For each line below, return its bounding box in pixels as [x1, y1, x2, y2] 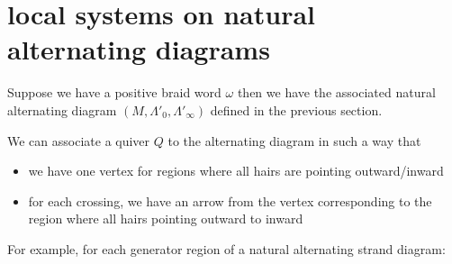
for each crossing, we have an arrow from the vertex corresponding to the [28, 191, 432, 210]
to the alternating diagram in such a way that [167, 131, 421, 150]
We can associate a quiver [7, 131, 150, 150]
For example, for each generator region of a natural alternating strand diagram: [7, 239, 446, 258]
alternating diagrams [7, 31, 270, 68]
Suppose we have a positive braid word [7, 83, 221, 102]
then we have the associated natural [237, 83, 436, 102]
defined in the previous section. [210, 100, 383, 119]
